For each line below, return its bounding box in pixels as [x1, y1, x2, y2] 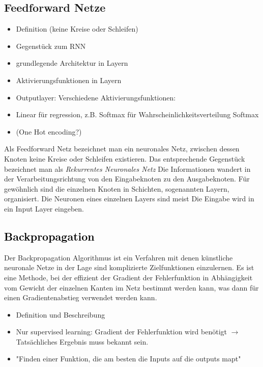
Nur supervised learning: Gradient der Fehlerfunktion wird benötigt [16, 326, 227, 337]
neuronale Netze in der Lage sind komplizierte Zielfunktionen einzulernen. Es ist [4, 262, 254, 273]
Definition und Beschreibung [16, 309, 105, 320]
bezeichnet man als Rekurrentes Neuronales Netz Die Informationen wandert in [4, 163, 251, 174]
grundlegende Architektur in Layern [16, 58, 128, 68]
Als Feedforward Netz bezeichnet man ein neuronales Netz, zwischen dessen [4, 143, 240, 154]
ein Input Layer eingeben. [4, 203, 84, 214]
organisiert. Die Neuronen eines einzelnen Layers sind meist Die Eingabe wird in [4, 193, 254, 204]
